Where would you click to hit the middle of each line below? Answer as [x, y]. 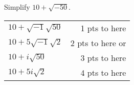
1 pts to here [103, 28]
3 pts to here [103, 57]
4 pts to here [103, 72]
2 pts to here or [98, 42]
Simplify [17, 7]
